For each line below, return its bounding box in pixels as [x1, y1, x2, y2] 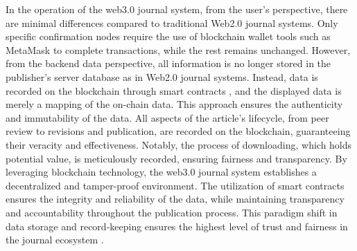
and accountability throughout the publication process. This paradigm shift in [6, 205, 338, 219]
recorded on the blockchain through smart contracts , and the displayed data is [6, 83, 342, 97]
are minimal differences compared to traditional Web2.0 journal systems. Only [6, 15, 338, 30]
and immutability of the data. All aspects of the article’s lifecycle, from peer [6, 110, 329, 124]
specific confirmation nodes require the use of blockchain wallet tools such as [6, 29, 331, 44]
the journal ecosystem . [6, 232, 104, 247]
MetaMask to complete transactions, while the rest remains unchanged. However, [6, 42, 351, 57]
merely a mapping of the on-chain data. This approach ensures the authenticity [6, 97, 343, 111]
